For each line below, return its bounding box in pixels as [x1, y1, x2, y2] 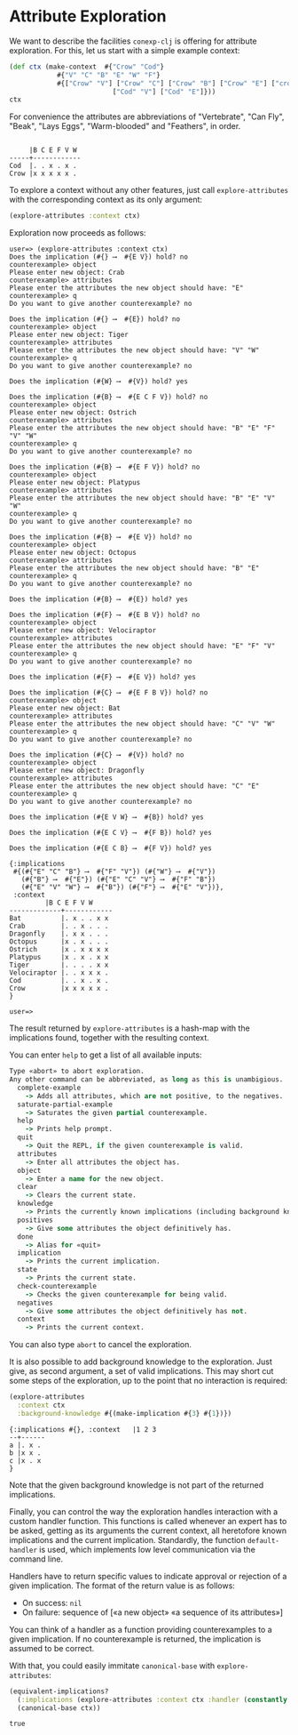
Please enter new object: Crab [9, 269, 125, 277]
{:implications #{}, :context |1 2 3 [9, 1425, 157, 1434]
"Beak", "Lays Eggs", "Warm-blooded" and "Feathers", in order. [9, 121, 241, 132]
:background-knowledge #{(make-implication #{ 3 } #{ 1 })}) [17, 1409, 232, 1418]
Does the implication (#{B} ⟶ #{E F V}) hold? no [9, 462, 200, 472]
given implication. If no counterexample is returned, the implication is [9, 1634, 262, 1644]
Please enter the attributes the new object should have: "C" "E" [9, 782, 260, 791]
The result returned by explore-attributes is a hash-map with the [9, 1023, 250, 1033]
